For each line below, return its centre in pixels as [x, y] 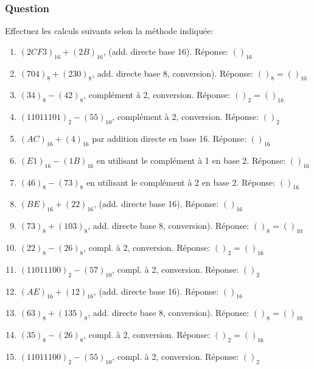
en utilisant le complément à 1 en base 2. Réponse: [191, 160]
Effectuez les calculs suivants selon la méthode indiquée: [109, 31]
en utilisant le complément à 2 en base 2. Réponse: [181, 182]
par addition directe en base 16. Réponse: [169, 138]
